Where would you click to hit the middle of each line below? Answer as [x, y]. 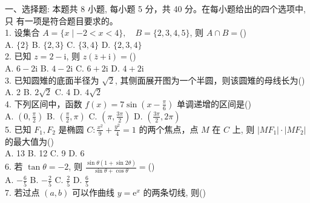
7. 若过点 [22, 192]
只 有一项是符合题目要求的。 [61, 20]
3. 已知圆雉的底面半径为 [52, 80]
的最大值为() [29, 141]
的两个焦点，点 [169, 129]
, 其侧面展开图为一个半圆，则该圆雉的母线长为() [210, 80]
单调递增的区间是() [214, 103]
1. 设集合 [22, 32]
